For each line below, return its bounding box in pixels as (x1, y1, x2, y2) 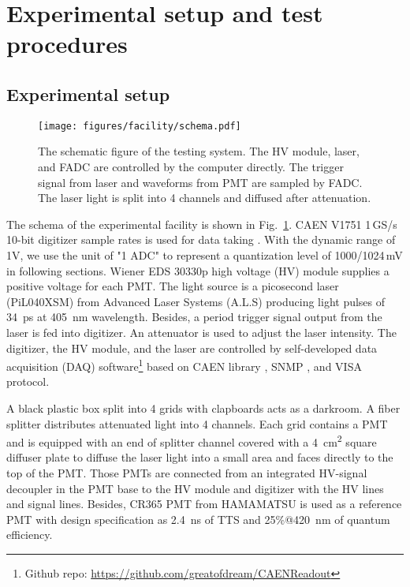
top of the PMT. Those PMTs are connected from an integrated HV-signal (6, 465, 367, 481)
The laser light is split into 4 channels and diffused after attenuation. (38, 189, 371, 206)
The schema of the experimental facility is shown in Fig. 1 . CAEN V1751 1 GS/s (6, 215, 397, 232)
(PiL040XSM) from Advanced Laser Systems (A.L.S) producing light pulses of (6, 293, 386, 309)
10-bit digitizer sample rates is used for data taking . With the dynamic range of (6, 231, 396, 248)
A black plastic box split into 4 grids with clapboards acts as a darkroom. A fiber (6, 399, 401, 416)
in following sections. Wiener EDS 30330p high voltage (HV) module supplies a (6, 262, 389, 279)
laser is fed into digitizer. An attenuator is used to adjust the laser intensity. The (6, 323, 397, 340)
